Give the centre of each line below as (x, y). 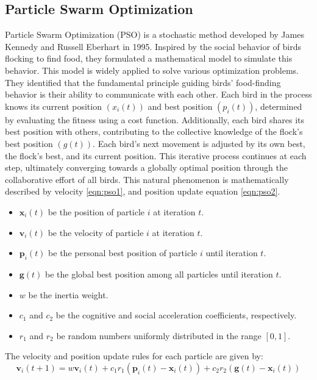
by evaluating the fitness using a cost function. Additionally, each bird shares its (155, 119)
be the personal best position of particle (123, 253)
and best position (180, 106)
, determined (279, 106)
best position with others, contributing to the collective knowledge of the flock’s (154, 131)
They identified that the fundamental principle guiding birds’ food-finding (143, 82)
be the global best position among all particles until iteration (159, 274)
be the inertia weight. (68, 294)
